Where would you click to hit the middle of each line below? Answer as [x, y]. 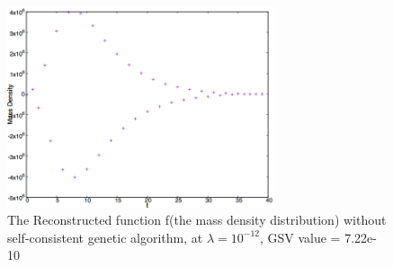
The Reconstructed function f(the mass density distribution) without [197, 220]
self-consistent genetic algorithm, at [105, 237]
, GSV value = [300, 237]
